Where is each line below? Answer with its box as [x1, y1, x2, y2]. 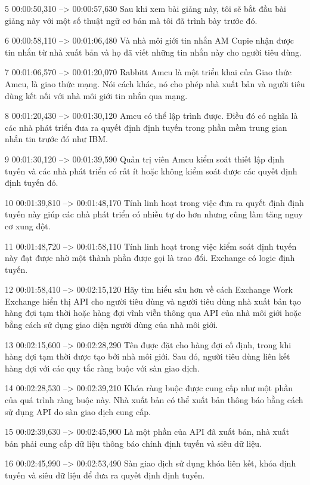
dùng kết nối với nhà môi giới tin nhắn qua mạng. [5, 89, 188, 102]
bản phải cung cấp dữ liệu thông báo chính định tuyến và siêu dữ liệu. [5, 437, 262, 449]
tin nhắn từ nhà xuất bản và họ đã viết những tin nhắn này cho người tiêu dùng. [5, 45, 302, 58]
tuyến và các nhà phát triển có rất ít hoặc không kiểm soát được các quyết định [5, 164, 297, 177]
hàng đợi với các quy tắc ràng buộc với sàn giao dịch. [5, 361, 200, 374]
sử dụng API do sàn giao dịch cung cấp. [5, 405, 151, 418]
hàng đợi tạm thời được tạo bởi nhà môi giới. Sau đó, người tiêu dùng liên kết [5, 350, 290, 363]
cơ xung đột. [5, 219, 51, 232]
